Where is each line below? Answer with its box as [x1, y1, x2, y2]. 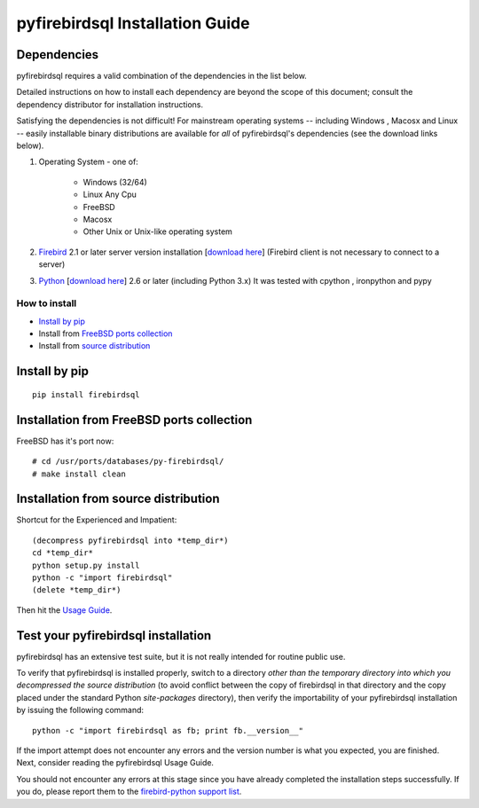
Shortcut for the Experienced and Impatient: [16, 514, 177, 525]
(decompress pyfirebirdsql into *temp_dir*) [32, 535, 230, 545]
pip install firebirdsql [32, 389, 140, 399]
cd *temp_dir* [32, 548, 93, 558]
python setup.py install [32, 560, 140, 570]
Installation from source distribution [16, 491, 220, 506]
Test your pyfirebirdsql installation [16, 628, 212, 643]
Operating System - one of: [38, 156, 139, 168]
